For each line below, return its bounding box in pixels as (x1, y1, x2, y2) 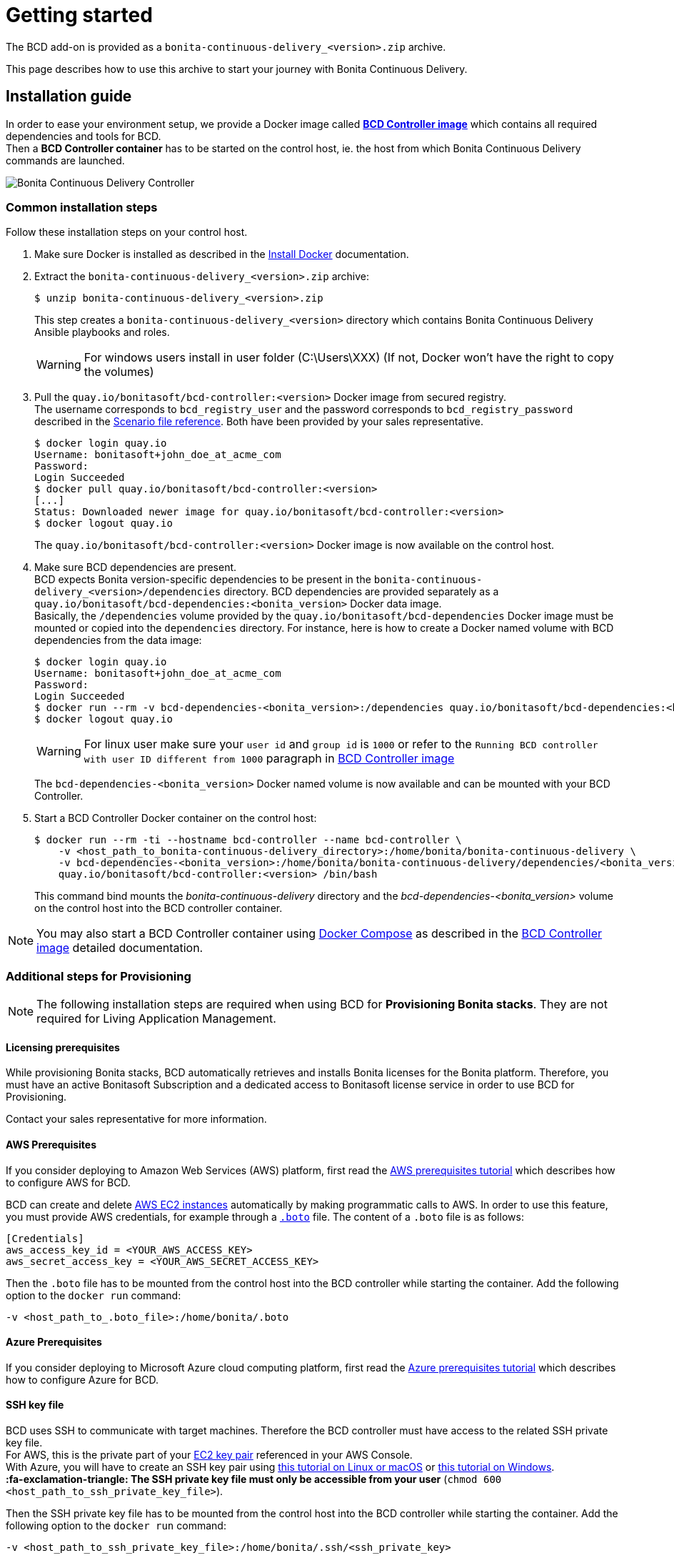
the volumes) (84, 364, 154, 379)
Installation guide (6, 87, 132, 106)
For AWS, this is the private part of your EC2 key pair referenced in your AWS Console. (6, 1448, 413, 1461)
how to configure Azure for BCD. (6, 1373, 159, 1386)
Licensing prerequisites (6, 1041, 120, 1053)
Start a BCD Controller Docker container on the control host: (34, 812, 317, 825)
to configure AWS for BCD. (6, 1176, 131, 1189)
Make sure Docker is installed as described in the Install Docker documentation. (34, 248, 409, 261)
